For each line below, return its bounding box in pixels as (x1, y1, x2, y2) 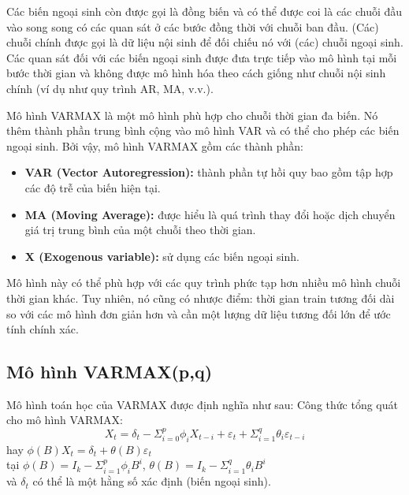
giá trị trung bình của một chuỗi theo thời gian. (24, 221, 256, 238)
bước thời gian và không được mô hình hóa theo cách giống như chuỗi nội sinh (6, 65, 386, 81)
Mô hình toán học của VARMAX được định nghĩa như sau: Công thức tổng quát (6, 396, 398, 412)
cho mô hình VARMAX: (6, 411, 123, 428)
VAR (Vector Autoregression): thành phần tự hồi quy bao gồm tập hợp (24, 164, 393, 181)
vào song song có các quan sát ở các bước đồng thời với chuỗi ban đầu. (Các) (6, 18, 379, 35)
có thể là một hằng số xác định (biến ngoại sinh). (32, 473, 271, 489)
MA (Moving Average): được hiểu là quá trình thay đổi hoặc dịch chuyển (24, 206, 396, 222)
